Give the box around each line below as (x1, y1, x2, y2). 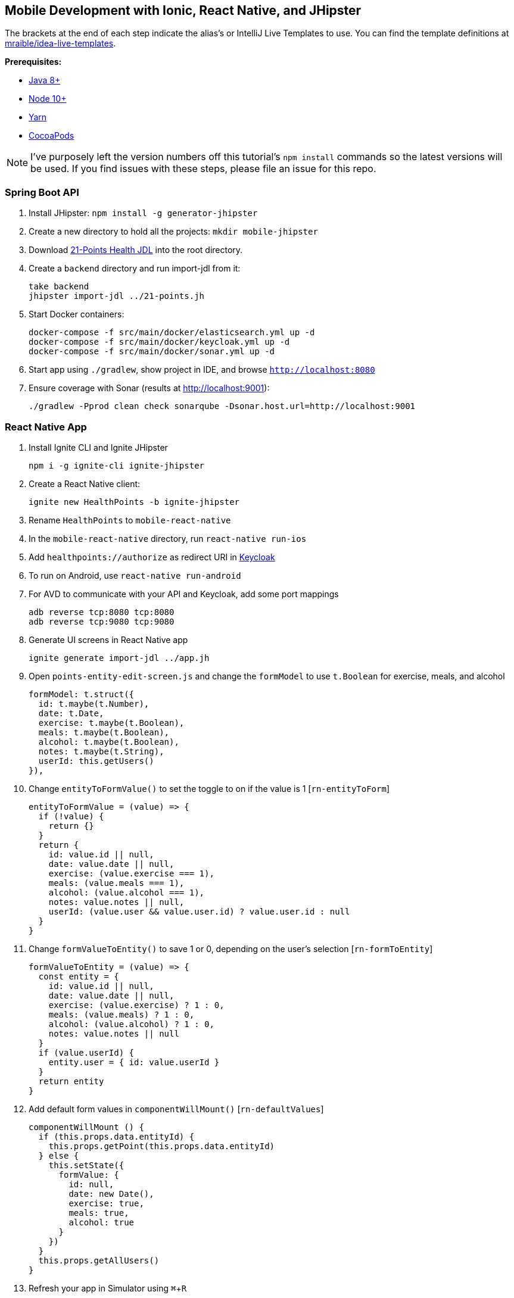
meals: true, (68, 1207, 129, 1218)
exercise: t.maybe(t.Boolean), (38, 717, 185, 728)
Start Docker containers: (29, 309, 124, 320)
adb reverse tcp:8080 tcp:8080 (29, 607, 175, 617)
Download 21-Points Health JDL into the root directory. (29, 245, 243, 255)
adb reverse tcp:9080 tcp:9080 (29, 616, 175, 626)
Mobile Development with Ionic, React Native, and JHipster (5, 3, 362, 18)
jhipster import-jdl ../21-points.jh (29, 291, 205, 301)
